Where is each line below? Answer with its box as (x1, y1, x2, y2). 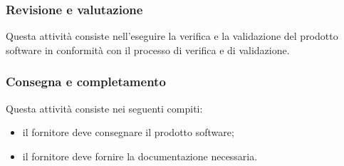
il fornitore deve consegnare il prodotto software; (22, 125, 234, 140)
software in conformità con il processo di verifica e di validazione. (6, 42, 290, 57)
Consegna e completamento (6, 73, 166, 90)
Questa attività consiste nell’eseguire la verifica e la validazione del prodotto (6, 28, 338, 43)
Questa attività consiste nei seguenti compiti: (6, 100, 203, 115)
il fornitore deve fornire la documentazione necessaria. (22, 148, 258, 163)
